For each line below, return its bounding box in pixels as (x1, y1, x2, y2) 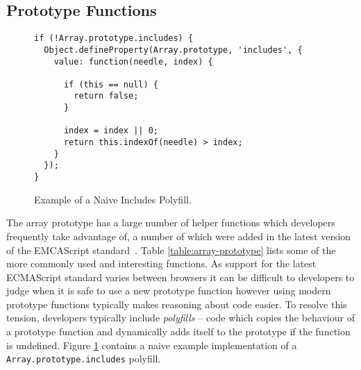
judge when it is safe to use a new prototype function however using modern (6, 283, 331, 298)
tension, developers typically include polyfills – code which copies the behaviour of (6, 310, 355, 325)
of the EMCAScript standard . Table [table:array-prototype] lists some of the (6, 242, 336, 257)
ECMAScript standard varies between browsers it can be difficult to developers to (6, 269, 355, 284)
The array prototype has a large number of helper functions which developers (6, 215, 335, 230)
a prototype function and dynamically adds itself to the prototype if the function (6, 324, 351, 339)
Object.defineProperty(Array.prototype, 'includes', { (44, 44, 303, 55)
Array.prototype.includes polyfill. (6, 351, 161, 366)
